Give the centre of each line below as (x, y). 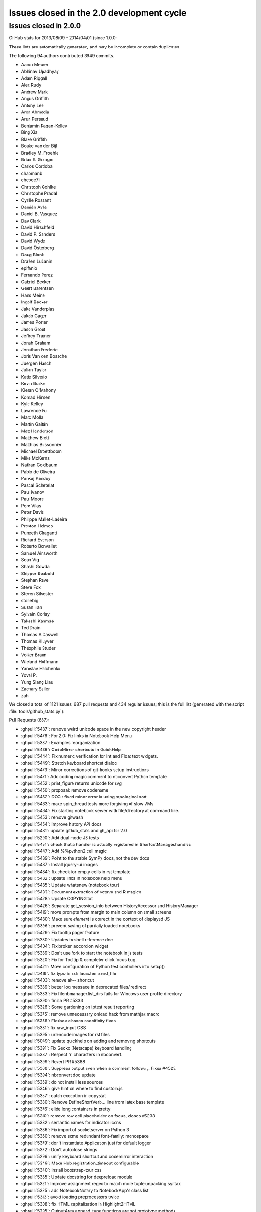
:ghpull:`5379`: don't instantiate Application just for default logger (86, 1143)
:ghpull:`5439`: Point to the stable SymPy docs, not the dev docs (85, 858)
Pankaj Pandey (36, 478)
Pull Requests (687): (29, 720)
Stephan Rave (35, 580)
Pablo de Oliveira (38, 472)
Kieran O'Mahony (38, 390)
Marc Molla (32, 417)
